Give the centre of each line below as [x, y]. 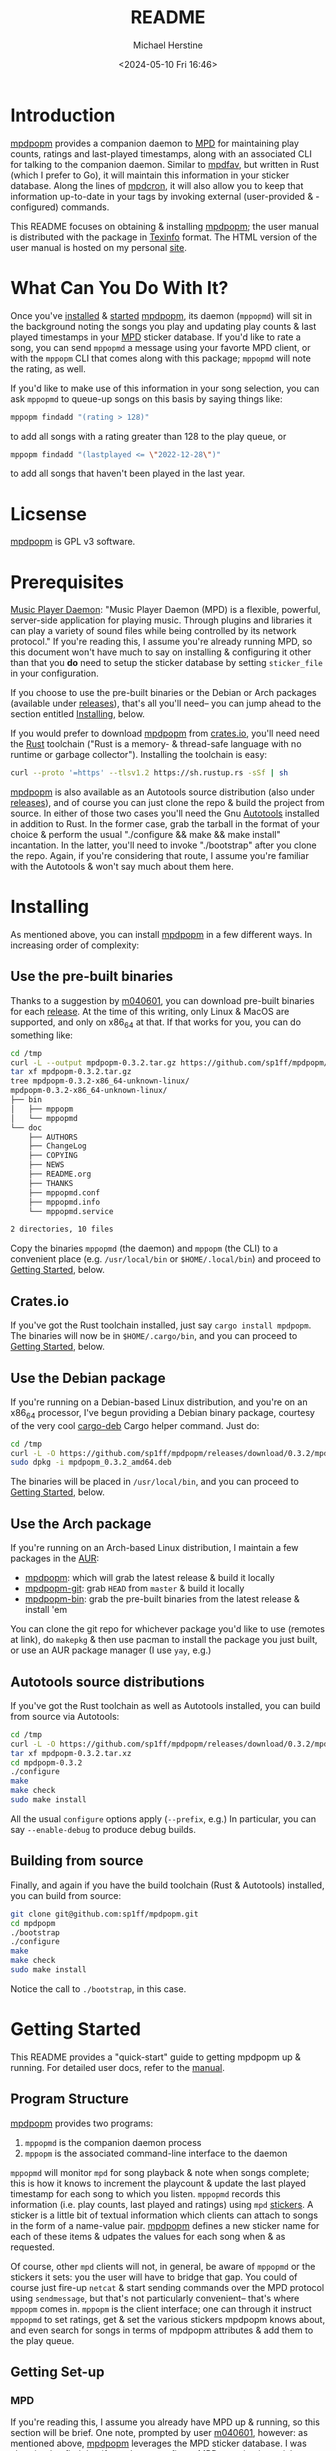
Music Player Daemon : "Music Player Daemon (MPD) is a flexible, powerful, [166, 610]
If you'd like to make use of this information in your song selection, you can [165, 388]
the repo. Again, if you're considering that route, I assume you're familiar [160, 856]
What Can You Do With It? [119, 287]
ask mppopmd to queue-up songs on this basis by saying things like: [146, 398]
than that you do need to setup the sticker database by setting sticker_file [166, 663]
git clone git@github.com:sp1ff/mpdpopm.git [104, 1914]
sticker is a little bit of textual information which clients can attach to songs [164, 2215]
